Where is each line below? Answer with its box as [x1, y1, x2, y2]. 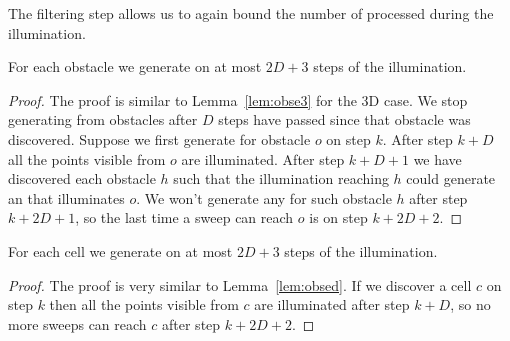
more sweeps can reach [8, 313, 147, 334]
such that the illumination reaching [173, 168, 389, 189]
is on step [309, 207, 368, 228]
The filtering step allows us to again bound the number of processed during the [8, 3, 494, 23]
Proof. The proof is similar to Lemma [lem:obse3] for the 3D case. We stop [8, 89, 468, 110]
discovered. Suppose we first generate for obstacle [8, 128, 311, 149]
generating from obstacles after [8, 109, 198, 130]
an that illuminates [8, 187, 125, 208]
